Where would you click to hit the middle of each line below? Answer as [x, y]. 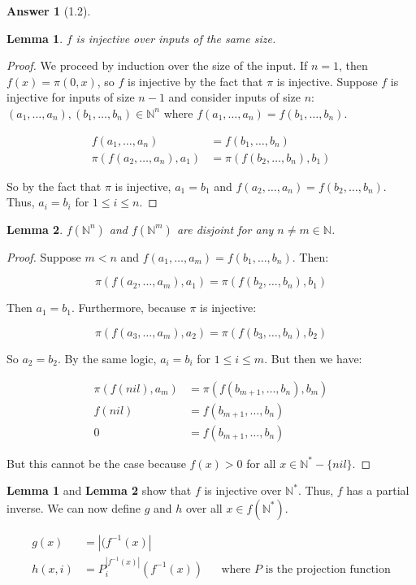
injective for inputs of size [71, 97]
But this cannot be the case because [96, 463]
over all [204, 507]
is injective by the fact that [195, 81]
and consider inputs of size [234, 97]
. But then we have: [313, 358]
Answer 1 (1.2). [49, 11]
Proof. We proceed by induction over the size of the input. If [157, 65]
